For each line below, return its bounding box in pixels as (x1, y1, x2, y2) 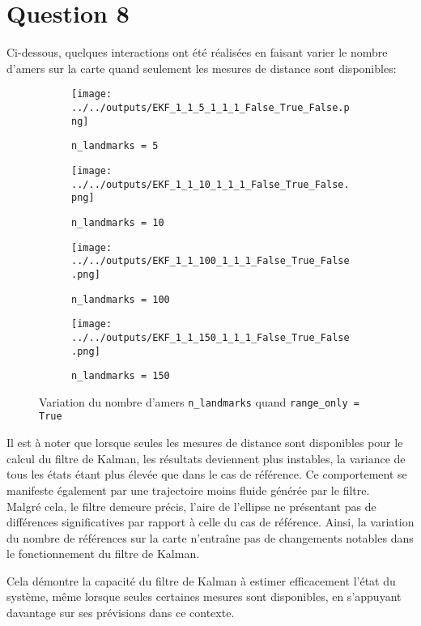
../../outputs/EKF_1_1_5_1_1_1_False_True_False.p (71, 101, 350, 113)
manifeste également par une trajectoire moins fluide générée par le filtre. (6, 481, 370, 498)
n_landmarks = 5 (71, 140, 159, 152)
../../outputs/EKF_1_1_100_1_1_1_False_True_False (71, 255, 350, 267)
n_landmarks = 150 (71, 370, 170, 382)
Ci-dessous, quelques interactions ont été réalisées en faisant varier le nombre (6, 44, 388, 61)
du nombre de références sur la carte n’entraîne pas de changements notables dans (6, 529, 414, 546)
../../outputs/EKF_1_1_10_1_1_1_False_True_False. (71, 178, 350, 190)
